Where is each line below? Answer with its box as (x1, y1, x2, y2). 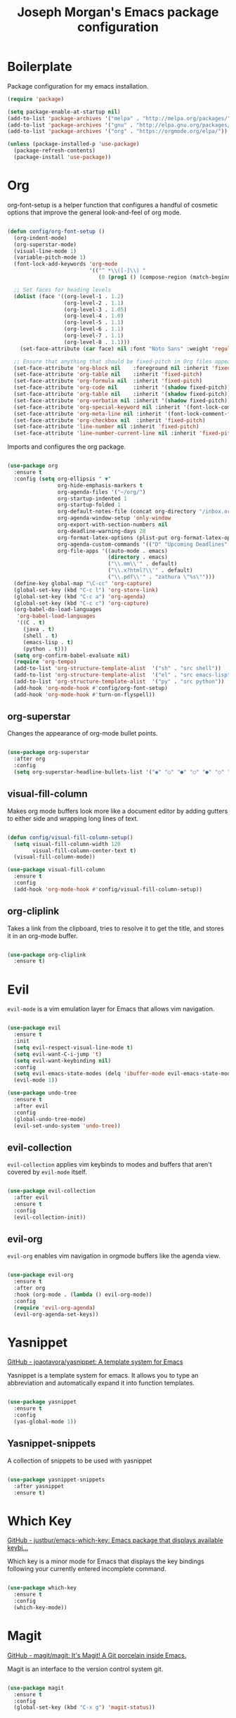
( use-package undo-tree (7, 1089, 77, 1097)
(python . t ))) (22, 645, 68, 653)
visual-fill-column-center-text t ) (32, 847, 137, 854)
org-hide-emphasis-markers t (57, 482, 143, 489)
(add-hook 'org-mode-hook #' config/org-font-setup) (13, 684, 169, 691)
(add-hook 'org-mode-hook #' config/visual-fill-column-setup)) (13, 885, 202, 893)
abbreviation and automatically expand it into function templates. (7, 1379, 195, 1387)
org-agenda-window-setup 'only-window (57, 515, 171, 522)
